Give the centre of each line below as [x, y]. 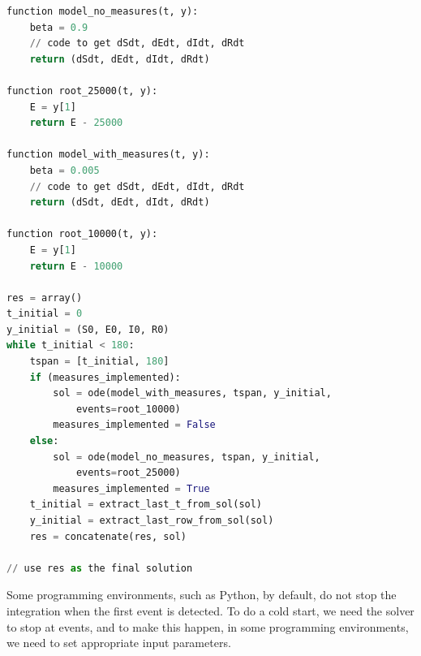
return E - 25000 [76, 123]
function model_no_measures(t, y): [103, 11]
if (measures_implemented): [105, 377]
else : [44, 441]
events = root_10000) [128, 409]
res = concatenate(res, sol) [108, 536]
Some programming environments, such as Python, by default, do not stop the [202, 595]
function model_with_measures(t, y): [108, 155]
